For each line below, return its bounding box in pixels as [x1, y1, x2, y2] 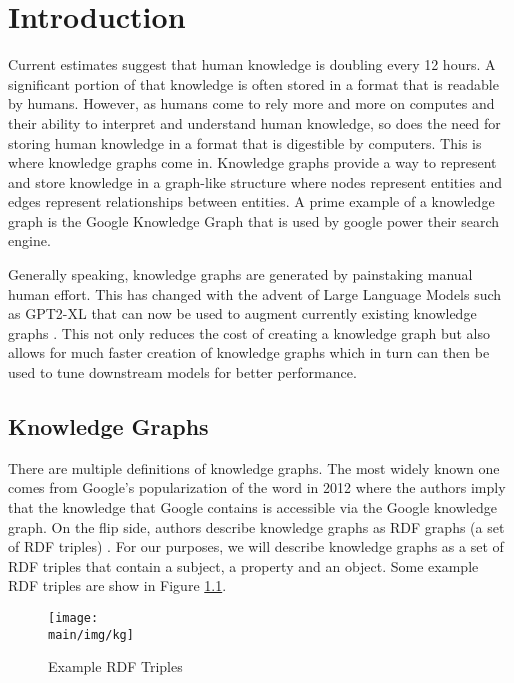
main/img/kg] [48, 627, 134, 642]
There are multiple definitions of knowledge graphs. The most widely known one [8, 457, 500, 478]
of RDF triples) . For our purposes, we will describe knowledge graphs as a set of [8, 536, 504, 557]
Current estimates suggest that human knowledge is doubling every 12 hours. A [8, 54, 496, 75]
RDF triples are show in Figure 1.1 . [8, 575, 227, 596]
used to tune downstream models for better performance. [8, 362, 357, 383]
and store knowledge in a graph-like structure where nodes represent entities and [8, 171, 503, 192]
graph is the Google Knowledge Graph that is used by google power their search [8, 210, 500, 231]
